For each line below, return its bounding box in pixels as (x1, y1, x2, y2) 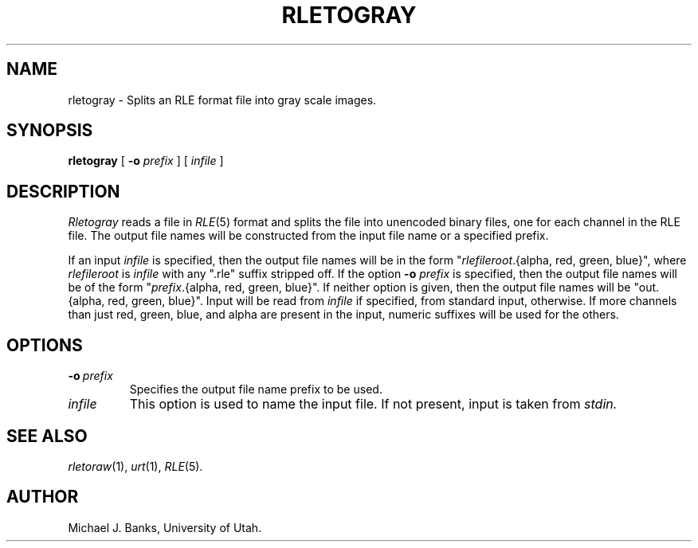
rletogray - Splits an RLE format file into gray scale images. (68, 92, 377, 107)
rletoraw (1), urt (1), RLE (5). (68, 459, 203, 473)
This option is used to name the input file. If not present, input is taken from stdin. (129, 396, 618, 413)
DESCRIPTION (6, 181, 120, 202)
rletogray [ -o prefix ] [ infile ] (68, 154, 224, 168)
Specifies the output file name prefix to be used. (129, 382, 382, 397)
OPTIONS (6, 335, 83, 355)
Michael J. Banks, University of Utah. (68, 520, 262, 534)
